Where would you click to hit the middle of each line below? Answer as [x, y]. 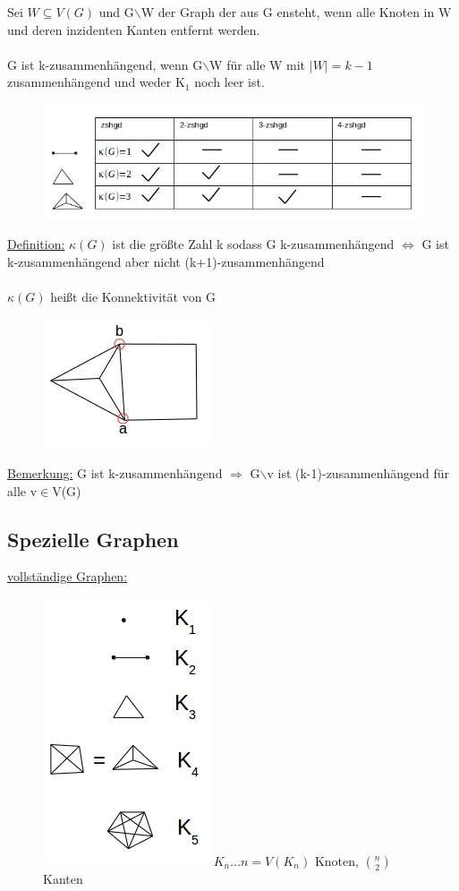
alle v [22, 490]
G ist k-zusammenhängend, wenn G [105, 64]
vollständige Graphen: [68, 576]
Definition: [36, 244]
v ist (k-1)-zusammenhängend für [358, 473]
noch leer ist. [229, 82]
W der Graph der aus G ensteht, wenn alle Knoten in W [296, 12]
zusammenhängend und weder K [96, 82]
